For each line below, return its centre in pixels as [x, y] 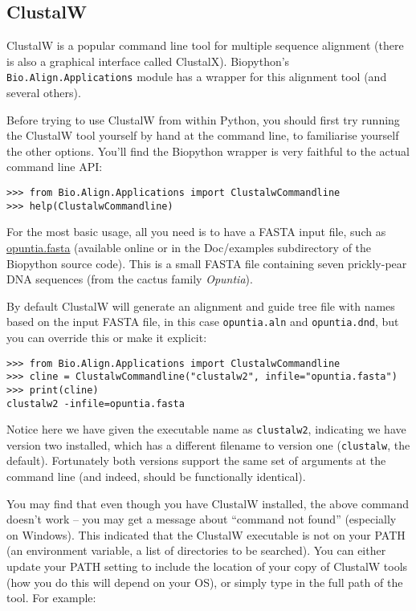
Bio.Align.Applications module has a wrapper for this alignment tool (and [197, 77]
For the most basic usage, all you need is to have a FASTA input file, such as [196, 232]
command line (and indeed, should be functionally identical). [156, 477]
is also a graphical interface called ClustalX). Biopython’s [148, 61]
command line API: [55, 167]
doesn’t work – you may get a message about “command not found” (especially [202, 519]
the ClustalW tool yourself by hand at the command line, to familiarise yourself [203, 135]
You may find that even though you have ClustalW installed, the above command [208, 503]
